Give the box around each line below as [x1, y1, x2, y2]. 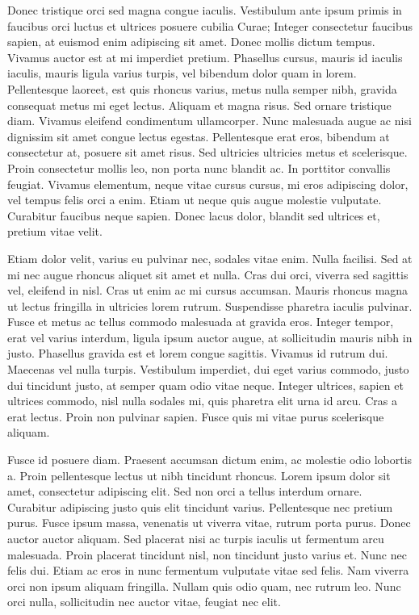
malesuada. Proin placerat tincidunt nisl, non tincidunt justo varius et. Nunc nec [7, 546, 407, 563]
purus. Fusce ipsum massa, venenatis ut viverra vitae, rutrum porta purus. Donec [7, 514, 411, 531]
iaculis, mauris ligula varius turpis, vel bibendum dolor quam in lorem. [7, 65, 357, 82]
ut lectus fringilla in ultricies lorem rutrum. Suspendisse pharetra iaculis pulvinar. [7, 297, 413, 314]
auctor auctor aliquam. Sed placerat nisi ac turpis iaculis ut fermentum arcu [7, 530, 384, 546]
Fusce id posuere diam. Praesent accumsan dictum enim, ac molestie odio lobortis [7, 451, 413, 468]
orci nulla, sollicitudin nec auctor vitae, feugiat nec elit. [7, 593, 281, 610]
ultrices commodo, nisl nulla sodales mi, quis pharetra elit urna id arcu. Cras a [7, 392, 397, 409]
